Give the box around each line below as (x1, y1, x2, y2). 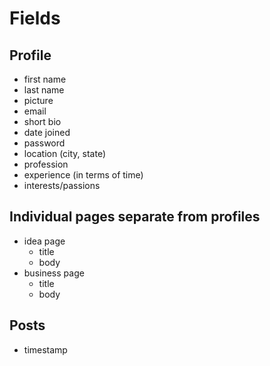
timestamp (23, 343, 68, 356)
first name (23, 73, 67, 85)
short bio (23, 116, 62, 127)
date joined (23, 127, 71, 138)
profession (23, 158, 69, 170)
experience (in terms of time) (23, 169, 144, 181)
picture (23, 95, 54, 106)
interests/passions (23, 180, 101, 191)
